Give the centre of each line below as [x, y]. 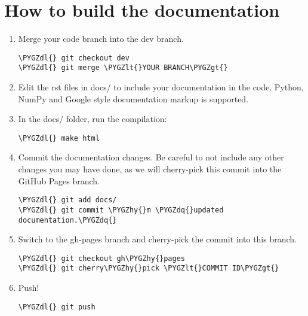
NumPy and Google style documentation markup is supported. [133, 98]
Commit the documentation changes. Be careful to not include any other [151, 157]
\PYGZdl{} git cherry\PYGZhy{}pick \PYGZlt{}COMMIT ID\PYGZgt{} [149, 268]
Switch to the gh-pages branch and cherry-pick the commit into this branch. [157, 239]
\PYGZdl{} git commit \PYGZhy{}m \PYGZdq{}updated [121, 210]
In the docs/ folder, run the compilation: [93, 119]
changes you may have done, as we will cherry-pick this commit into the [150, 169]
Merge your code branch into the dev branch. [101, 39]
